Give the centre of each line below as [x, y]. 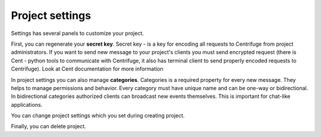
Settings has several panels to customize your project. [77, 33]
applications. [27, 104]
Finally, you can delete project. [48, 126]
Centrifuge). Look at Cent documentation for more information [87, 69]
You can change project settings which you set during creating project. [98, 116]
